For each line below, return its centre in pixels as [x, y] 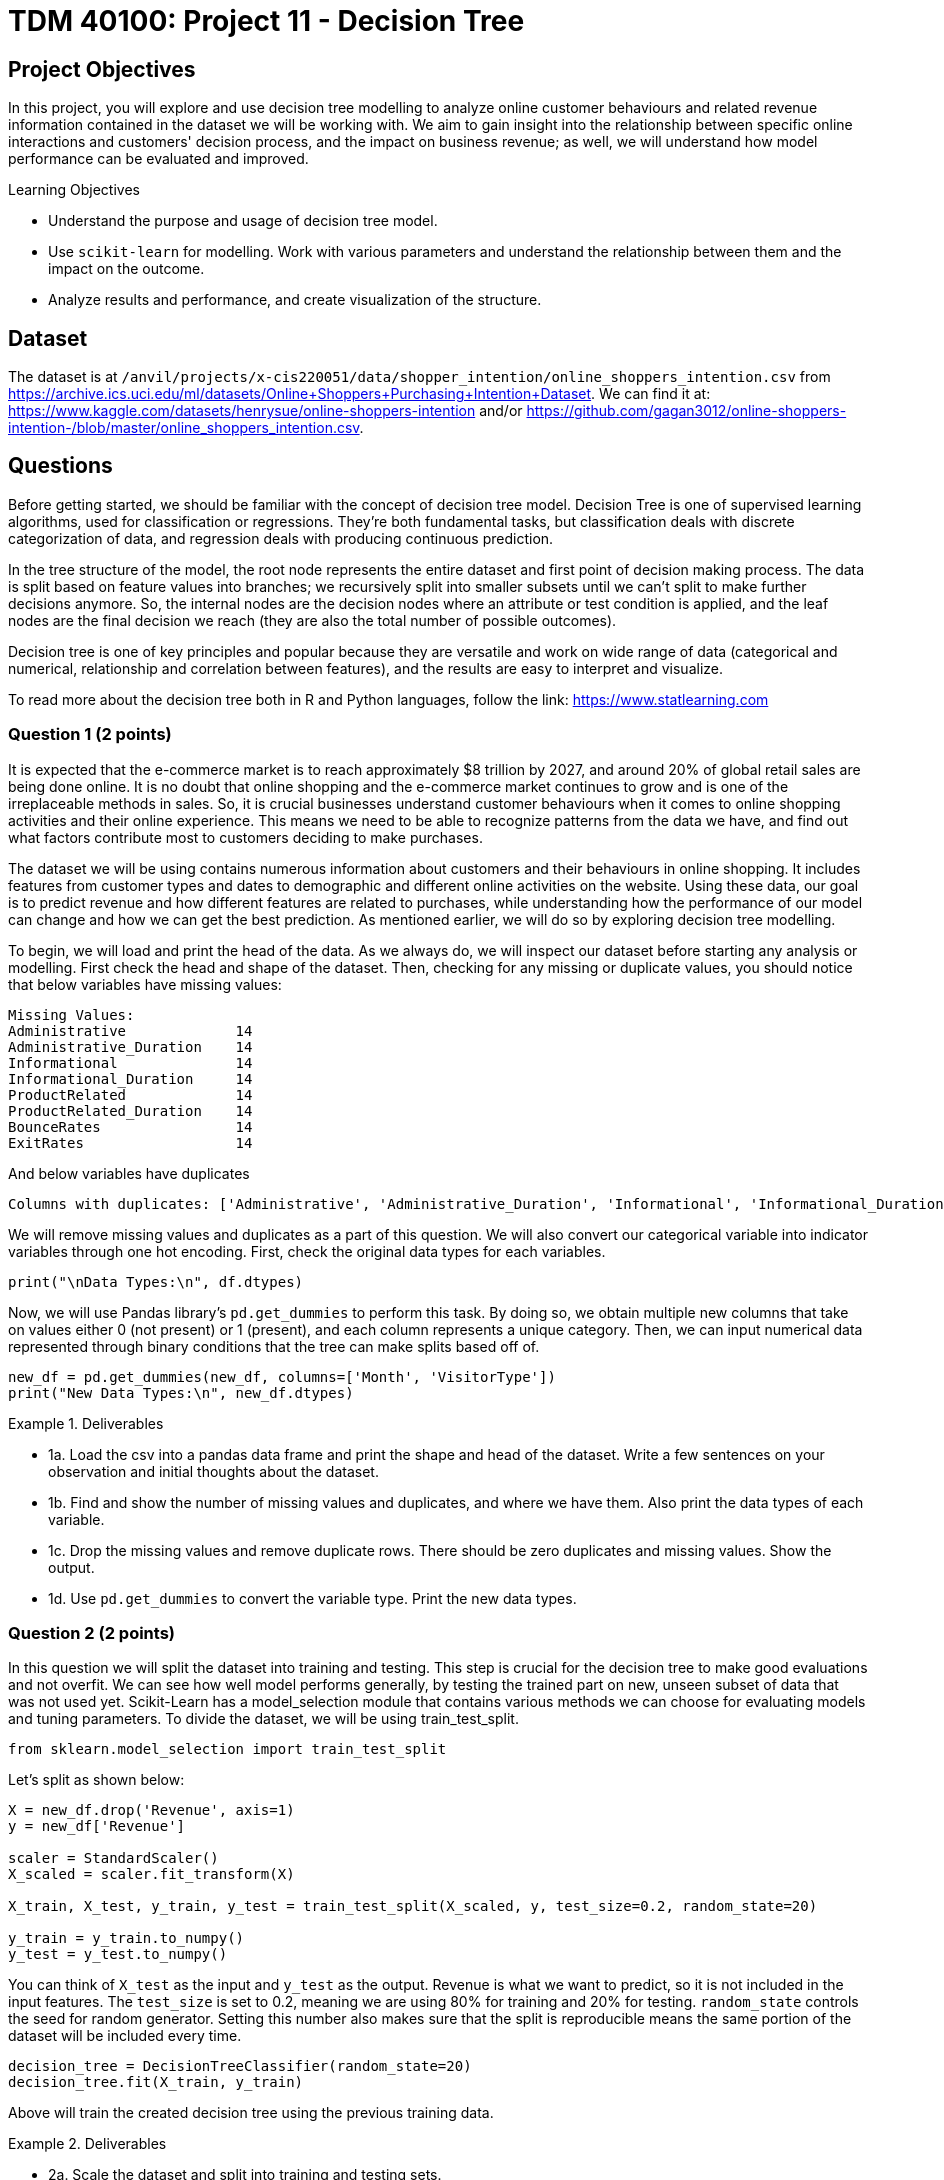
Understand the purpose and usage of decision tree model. [243, 221]
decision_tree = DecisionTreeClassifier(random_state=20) [240, 2066]
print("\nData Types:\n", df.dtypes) [156, 1281]
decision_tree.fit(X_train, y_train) [156, 2082]
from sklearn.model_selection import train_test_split [227, 1749]
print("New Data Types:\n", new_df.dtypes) [181, 1392]
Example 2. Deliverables [87, 2144]
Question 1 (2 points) [90, 734]
